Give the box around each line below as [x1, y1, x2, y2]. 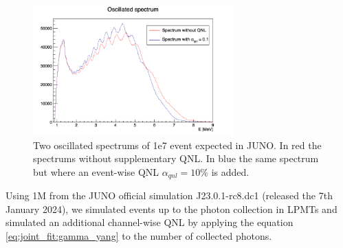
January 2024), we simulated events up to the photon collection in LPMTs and [5, 201, 338, 216]
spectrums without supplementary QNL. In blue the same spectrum [33, 151, 319, 166]
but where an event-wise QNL [33, 164, 159, 179]
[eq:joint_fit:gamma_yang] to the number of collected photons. [5, 228, 272, 243]
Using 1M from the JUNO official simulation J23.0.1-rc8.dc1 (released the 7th [5, 188, 333, 203]
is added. [211, 164, 250, 179]
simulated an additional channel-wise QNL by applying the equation [5, 215, 294, 229]
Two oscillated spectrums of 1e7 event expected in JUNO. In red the [33, 137, 322, 152]
